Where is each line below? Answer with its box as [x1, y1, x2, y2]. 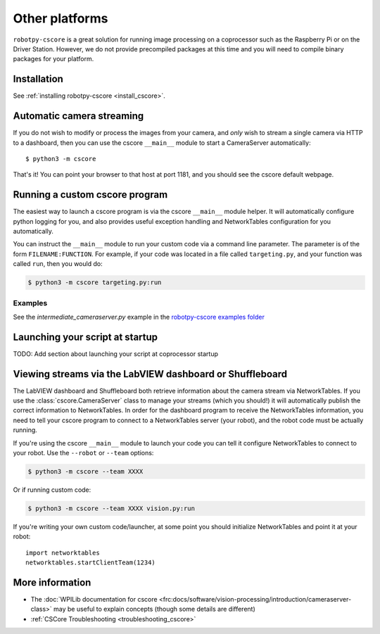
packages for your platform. [13, 55, 94, 63]
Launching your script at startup [13, 331, 158, 343]
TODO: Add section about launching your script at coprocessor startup [13, 349, 218, 358]
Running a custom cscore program [13, 189, 168, 201]
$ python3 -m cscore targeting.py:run [27, 279, 162, 286]
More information [13, 576, 91, 588]
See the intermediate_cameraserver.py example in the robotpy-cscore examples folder [13, 312, 265, 321]
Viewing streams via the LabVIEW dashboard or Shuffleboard [13, 368, 288, 380]
